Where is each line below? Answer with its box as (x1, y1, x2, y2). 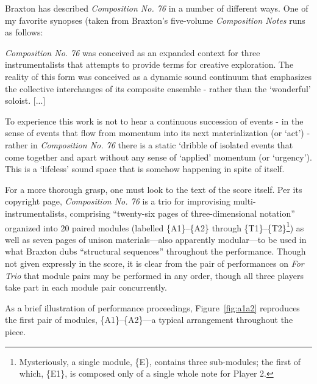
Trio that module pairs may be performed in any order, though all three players (5, 269, 304, 281)
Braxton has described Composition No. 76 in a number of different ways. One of (5, 2, 308, 14)
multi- (233, 195, 256, 208)
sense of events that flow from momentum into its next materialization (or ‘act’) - (5, 126, 310, 139)
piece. (5, 325, 26, 338)
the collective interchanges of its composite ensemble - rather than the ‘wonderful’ (5, 82, 311, 95)
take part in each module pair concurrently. (5, 281, 167, 294)
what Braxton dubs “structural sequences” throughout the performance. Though (5, 245, 306, 258)
